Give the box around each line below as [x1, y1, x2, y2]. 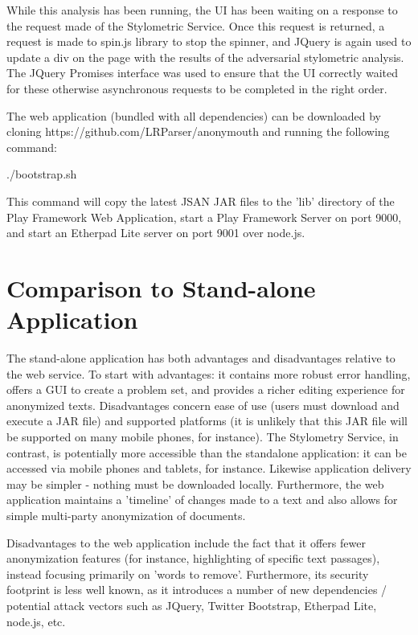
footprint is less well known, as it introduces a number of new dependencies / [6, 581, 387, 598]
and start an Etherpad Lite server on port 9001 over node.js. [6, 224, 305, 241]
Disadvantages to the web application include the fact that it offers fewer [6, 534, 366, 551]
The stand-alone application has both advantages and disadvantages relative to [6, 350, 395, 367]
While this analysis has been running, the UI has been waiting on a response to [6, 2, 398, 18]
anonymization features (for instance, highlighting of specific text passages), [6, 550, 380, 567]
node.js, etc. [6, 612, 66, 629]
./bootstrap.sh [6, 166, 77, 182]
